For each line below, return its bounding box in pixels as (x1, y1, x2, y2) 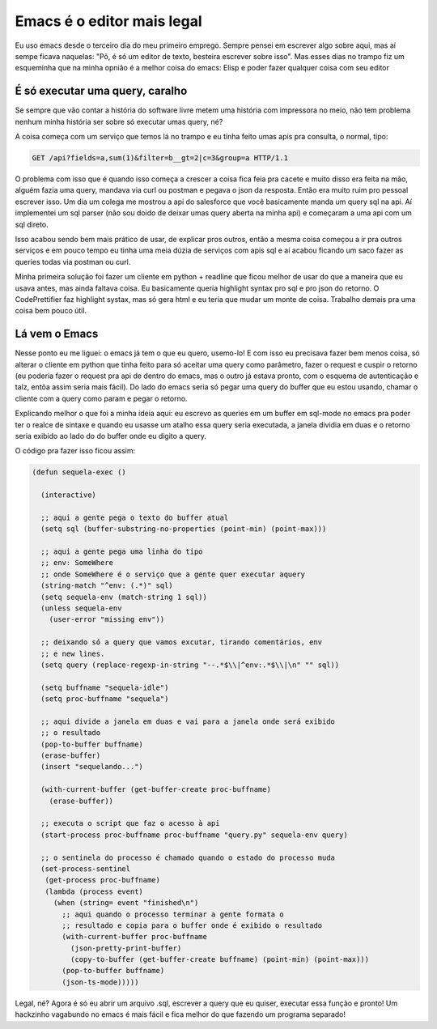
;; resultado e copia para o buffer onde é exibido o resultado (62, 921, 323, 930)
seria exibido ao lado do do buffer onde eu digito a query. (15, 431, 206, 440)
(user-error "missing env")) (49, 615, 165, 624)
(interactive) (40, 491, 97, 500)
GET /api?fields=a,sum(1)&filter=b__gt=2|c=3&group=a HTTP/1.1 (32, 154, 289, 162)
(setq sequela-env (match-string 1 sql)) (40, 592, 208, 602)
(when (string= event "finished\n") (53, 899, 199, 908)
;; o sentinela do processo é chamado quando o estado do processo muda (40, 853, 336, 862)
